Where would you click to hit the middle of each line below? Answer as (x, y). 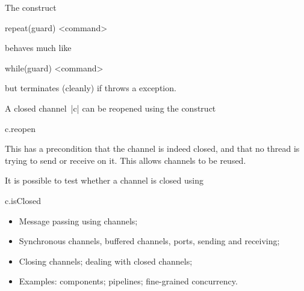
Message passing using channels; (78, 220)
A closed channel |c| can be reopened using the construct (110, 108)
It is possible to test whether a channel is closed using (104, 180)
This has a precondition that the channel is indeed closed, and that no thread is (152, 148)
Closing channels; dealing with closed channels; (106, 261)
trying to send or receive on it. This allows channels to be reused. (126, 160)
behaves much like (38, 48)
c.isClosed (23, 200)
